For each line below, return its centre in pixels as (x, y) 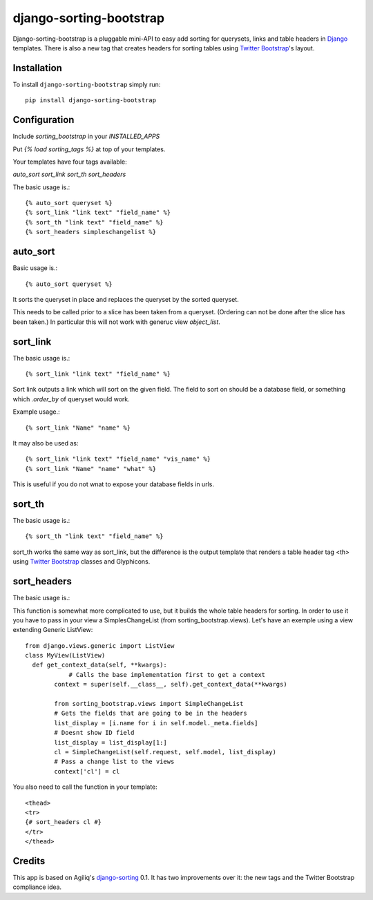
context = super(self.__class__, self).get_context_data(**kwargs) (171, 684)
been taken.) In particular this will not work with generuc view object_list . (116, 322)
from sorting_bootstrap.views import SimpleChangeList (149, 704)
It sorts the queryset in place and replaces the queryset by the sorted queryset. (126, 299)
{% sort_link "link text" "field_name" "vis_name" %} (118, 459)
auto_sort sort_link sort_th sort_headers (69, 174)
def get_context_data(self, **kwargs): (99, 665)
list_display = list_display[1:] (111, 742)
